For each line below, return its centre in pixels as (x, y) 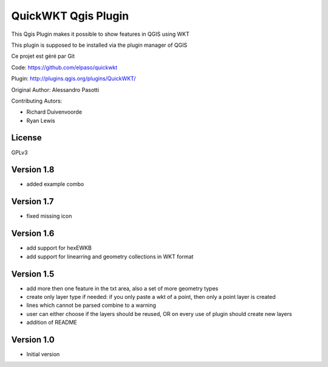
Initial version (43, 354)
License (26, 138)
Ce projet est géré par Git (43, 56)
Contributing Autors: (37, 101)
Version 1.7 (32, 201)
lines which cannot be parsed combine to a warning (91, 305)
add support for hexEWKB (59, 248)
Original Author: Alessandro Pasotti (55, 90)
